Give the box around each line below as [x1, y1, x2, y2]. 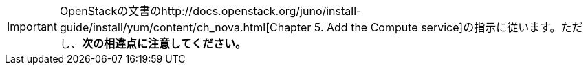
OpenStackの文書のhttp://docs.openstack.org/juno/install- [59, 4, 362, 18]
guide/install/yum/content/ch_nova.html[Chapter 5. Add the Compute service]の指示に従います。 [59, 20, 561, 34]
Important [7, 20, 57, 33]
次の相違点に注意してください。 [81, 37, 247, 50]
